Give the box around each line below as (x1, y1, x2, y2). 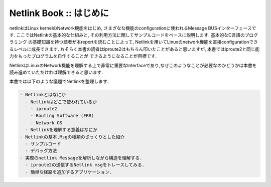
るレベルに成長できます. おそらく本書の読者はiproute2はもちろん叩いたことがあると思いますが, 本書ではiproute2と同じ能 (9, 46, 260, 52)
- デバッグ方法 (25, 148, 57, 154)
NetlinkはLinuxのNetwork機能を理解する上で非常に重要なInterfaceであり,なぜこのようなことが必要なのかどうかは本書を (9, 62, 257, 68)
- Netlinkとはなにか (20, 92, 66, 98)
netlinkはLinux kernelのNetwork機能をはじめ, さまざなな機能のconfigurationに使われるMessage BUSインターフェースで (9, 25, 256, 31)
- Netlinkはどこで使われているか (25, 99, 97, 105)
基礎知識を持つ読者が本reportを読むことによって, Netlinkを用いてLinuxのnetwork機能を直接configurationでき (32, 39, 258, 45)
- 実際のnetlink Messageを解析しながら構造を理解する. (20, 155, 143, 160)
